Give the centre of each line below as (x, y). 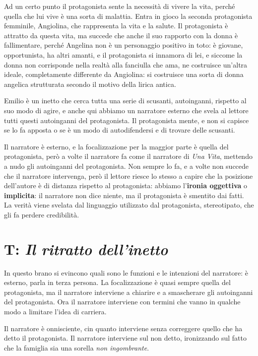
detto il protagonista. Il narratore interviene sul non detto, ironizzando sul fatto (125, 338)
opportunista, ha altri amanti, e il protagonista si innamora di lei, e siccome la (123, 54)
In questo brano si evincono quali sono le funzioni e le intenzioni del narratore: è (126, 272)
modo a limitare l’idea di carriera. (55, 311)
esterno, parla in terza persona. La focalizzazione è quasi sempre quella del (117, 282)
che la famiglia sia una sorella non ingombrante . (77, 347)
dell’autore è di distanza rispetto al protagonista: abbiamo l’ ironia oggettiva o (126, 185)
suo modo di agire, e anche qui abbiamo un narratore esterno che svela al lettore (126, 110)
